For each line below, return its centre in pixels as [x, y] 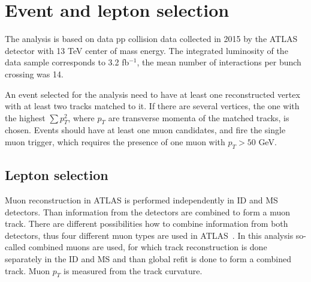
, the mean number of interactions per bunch [219, 62]
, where [81, 117]
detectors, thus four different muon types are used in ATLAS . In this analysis [149, 235]
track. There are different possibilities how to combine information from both [147, 223]
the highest [25, 117]
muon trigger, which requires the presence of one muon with [115, 142]
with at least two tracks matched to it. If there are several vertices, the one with [152, 106]
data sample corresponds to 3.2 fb [67, 62]
